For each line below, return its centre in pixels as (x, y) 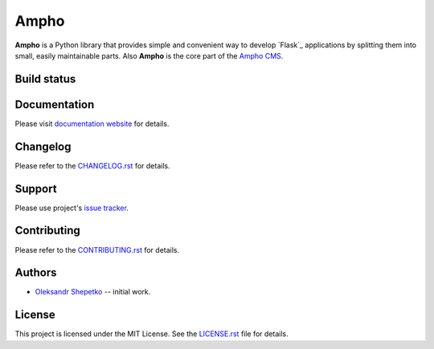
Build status (45, 79)
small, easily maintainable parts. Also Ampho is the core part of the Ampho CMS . (149, 55)
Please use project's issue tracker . (72, 208)
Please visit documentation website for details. (92, 124)
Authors (36, 273)
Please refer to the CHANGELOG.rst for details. (92, 165)
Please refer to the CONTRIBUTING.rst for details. (97, 250)
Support (36, 189)
